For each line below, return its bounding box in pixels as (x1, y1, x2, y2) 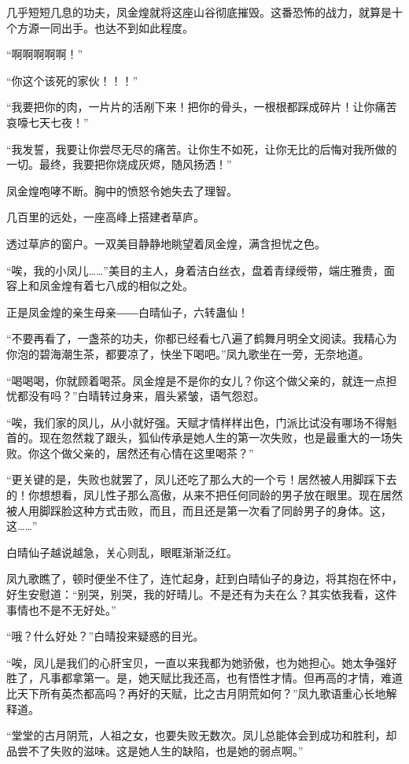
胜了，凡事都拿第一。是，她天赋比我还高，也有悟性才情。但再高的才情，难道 (6, 669, 403, 686)
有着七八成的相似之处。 (72, 277, 193, 294)
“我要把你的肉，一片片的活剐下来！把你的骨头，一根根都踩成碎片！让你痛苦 (6, 98, 397, 115)
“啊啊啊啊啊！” (6, 46, 83, 62)
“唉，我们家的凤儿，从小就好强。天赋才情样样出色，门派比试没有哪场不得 (6, 414, 386, 430)
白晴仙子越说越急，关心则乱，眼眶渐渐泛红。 (6, 543, 238, 560)
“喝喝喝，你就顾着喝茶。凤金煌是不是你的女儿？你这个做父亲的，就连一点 (6, 372, 386, 388)
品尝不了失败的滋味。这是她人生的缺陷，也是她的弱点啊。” (6, 742, 304, 758)
